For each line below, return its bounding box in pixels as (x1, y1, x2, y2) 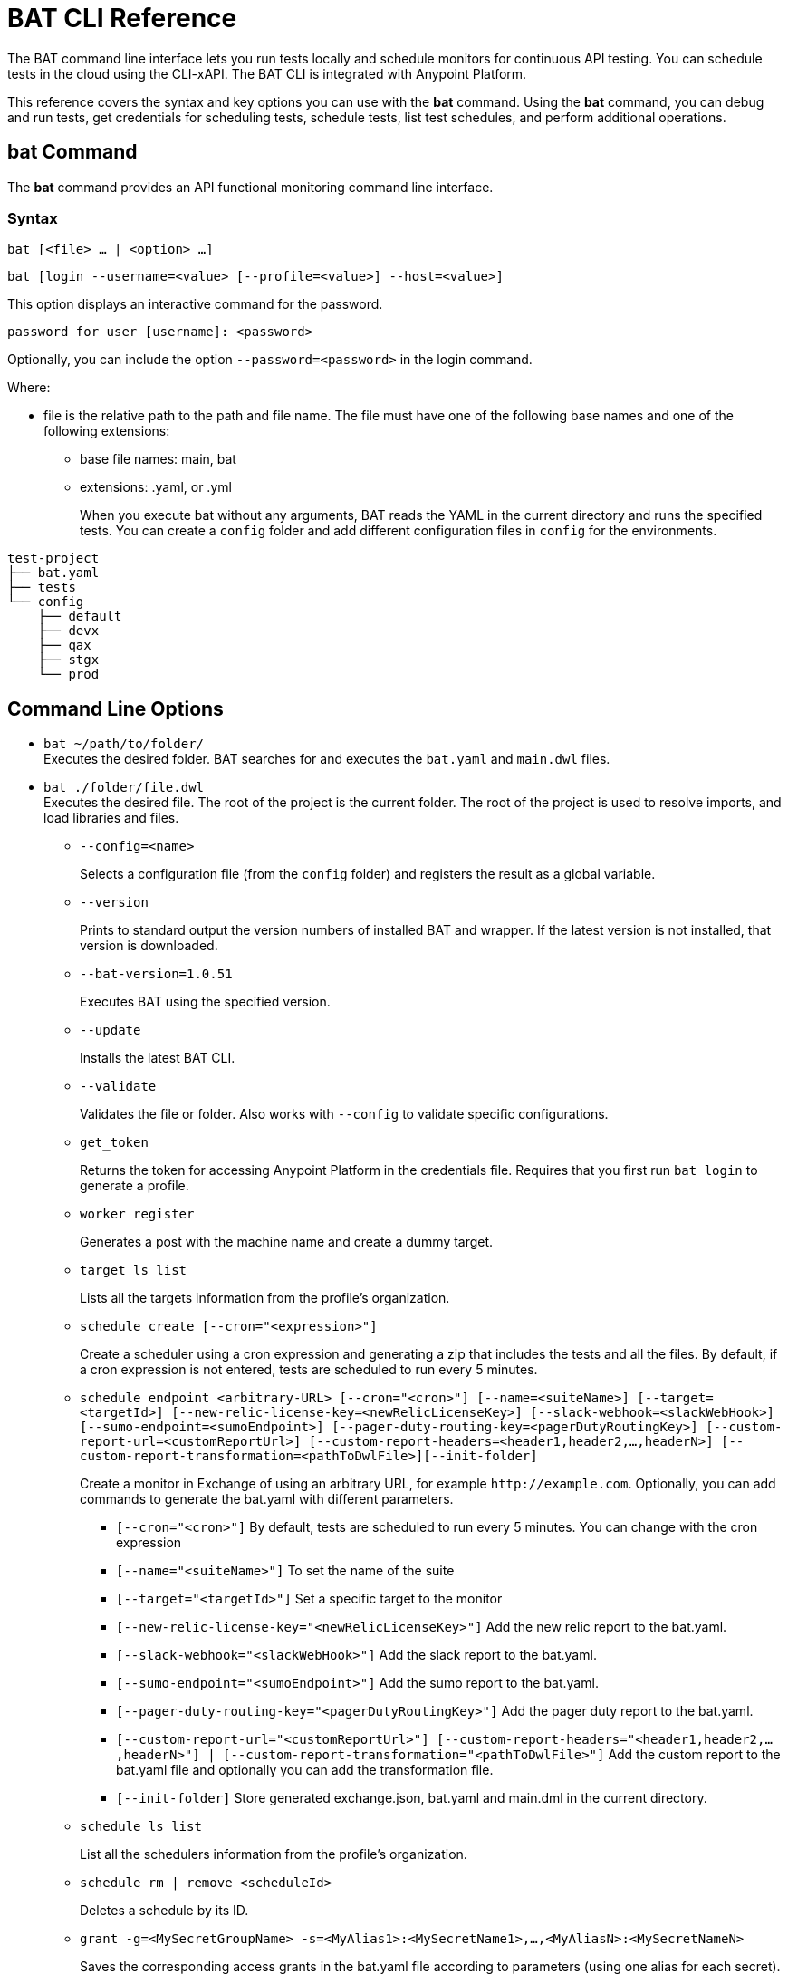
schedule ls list (80, 1819, 202, 1834)
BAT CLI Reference (7, 3, 237, 34)
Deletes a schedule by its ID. (80, 1902, 249, 1919)
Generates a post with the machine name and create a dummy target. (80, 1234, 494, 1250)
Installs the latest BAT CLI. (80, 1050, 235, 1066)
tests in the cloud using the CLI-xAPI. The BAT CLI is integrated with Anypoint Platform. (7, 65, 527, 82)
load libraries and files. (43, 810, 179, 826)
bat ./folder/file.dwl (43, 780, 205, 795)
